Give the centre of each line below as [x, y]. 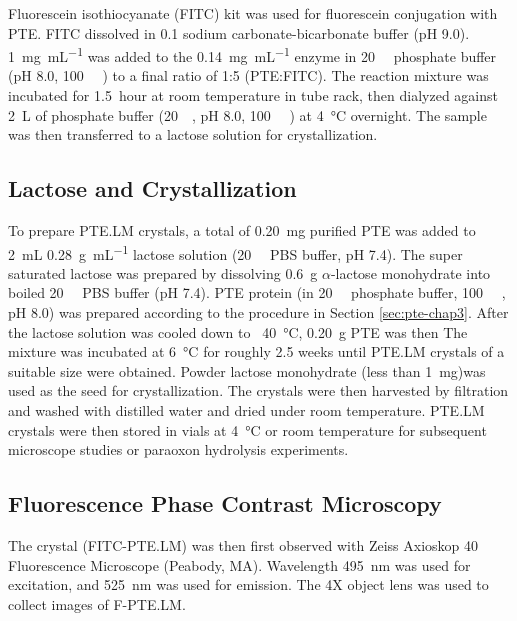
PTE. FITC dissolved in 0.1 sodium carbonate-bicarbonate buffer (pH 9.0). [239, 32]
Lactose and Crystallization [152, 188]
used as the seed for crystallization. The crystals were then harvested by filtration [258, 390]
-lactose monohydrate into [410, 272]
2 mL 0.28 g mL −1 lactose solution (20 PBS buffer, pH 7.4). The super [235, 252]
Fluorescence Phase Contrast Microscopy [225, 503]
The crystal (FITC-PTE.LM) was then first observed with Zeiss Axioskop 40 [243, 545]
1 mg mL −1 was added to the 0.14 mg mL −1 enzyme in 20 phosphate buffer [252, 54]
